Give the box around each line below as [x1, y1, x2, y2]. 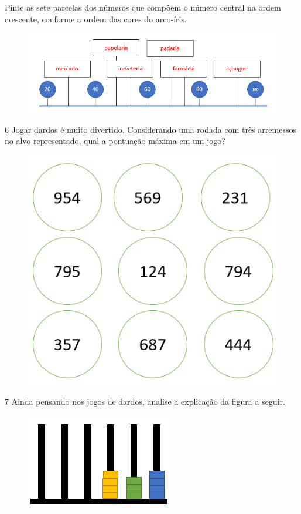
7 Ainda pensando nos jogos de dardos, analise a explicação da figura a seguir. [5, 395, 285, 408]
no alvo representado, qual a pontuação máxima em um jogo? [5, 135, 225, 147]
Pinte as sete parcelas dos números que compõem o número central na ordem [5, 1, 281, 13]
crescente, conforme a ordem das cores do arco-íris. [5, 12, 187, 25]
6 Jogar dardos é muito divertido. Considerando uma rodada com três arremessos [5, 123, 296, 135]
